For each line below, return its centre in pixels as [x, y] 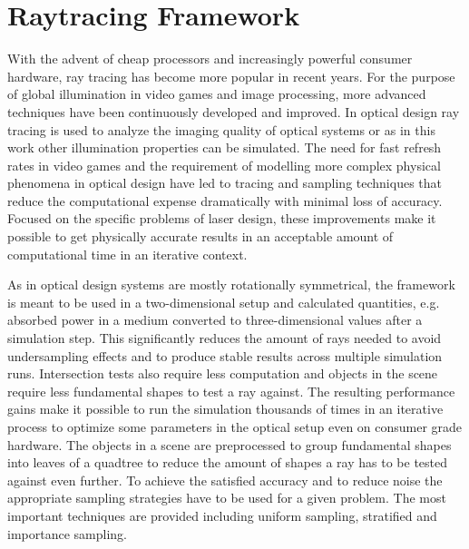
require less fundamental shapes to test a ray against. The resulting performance [231, 391]
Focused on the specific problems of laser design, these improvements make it [222, 218]
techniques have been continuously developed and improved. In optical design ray [234, 111]
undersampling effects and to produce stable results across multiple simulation [225, 355]
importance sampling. [67, 533]
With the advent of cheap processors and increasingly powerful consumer [210, 59]
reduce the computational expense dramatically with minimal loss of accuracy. [225, 200]
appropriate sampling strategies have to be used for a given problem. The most [227, 498]
